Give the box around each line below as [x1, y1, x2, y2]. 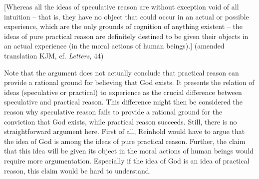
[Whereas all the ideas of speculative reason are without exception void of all [4, 1, 239, 11]
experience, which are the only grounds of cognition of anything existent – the [4, 21, 243, 31]
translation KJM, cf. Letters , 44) [4, 50, 104, 60]
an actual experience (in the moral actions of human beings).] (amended [4, 40, 225, 51]
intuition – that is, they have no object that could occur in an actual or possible [4, 11, 249, 21]
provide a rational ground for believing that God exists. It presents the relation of [4, 77, 255, 87]
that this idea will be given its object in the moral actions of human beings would [4, 145, 254, 156]
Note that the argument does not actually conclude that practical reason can [4, 67, 239, 77]
